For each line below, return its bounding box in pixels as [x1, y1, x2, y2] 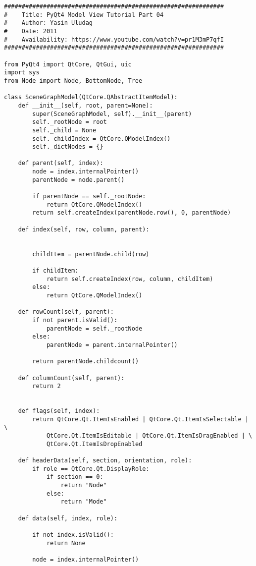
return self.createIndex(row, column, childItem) [46, 275, 213, 283]
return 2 [32, 383, 61, 390]
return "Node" [60, 482, 107, 489]
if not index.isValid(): [32, 531, 114, 538]
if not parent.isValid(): [32, 316, 118, 324]
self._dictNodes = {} [32, 143, 103, 151]
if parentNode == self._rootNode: [32, 193, 146, 200]
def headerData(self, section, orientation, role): [18, 457, 192, 464]
